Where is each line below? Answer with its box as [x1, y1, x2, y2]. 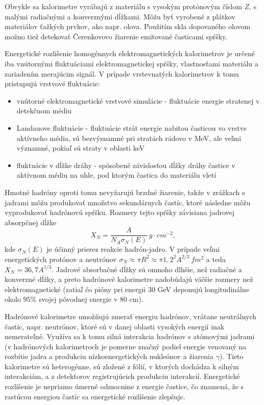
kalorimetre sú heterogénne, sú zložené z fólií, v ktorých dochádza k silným [5, 361, 239, 371]
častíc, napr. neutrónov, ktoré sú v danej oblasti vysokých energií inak [5, 321, 225, 331]
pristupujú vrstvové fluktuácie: [5, 78, 100, 89]
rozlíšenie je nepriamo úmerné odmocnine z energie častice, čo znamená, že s [5, 381, 244, 392]
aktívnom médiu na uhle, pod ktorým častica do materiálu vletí [16, 170, 217, 180]
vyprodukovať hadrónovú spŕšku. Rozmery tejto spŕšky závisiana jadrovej [5, 207, 235, 218]
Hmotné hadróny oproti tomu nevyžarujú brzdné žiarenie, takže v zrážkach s [5, 186, 245, 197]
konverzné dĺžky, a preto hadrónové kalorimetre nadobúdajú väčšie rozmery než [5, 274, 253, 284]
